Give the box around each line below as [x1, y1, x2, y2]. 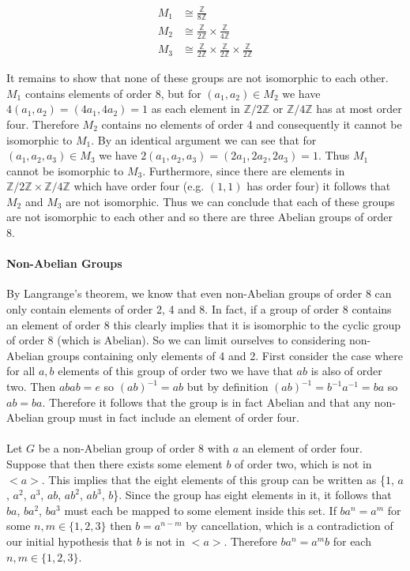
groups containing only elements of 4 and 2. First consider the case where [47, 347, 403, 363]
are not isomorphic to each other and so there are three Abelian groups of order [6, 208, 393, 225]
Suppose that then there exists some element [6, 455, 223, 471]
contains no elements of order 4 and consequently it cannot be [101, 115, 402, 132]
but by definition [186, 378, 269, 395]
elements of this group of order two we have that [58, 363, 293, 379]
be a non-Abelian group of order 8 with [38, 440, 230, 456]
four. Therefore [6, 115, 79, 132]
